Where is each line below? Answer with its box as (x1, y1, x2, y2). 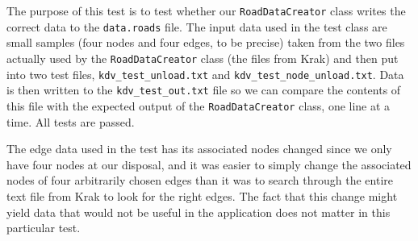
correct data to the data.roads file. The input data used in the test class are (6, 18, 387, 35)
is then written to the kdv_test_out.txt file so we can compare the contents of (6, 81, 401, 98)
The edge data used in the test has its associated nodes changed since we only (6, 140, 392, 157)
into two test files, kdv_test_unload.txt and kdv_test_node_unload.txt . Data (6, 65, 404, 82)
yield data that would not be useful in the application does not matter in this (6, 203, 391, 220)
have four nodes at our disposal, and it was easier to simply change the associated (6, 156, 412, 172)
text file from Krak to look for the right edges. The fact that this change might (6, 187, 398, 204)
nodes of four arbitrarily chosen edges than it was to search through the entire (6, 172, 393, 189)
